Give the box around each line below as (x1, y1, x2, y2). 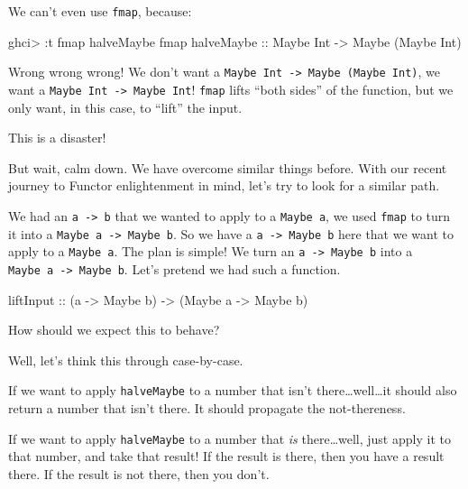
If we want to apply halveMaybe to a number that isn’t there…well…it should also (8, 381, 457, 400)
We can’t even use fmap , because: (8, 2, 192, 20)
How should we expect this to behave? (8, 320, 220, 339)
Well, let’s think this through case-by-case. (8, 350, 243, 369)
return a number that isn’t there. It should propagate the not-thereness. (8, 399, 406, 417)
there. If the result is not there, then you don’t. (8, 464, 270, 483)
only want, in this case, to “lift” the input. (8, 97, 243, 116)
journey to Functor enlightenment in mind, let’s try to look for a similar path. (8, 176, 440, 195)
